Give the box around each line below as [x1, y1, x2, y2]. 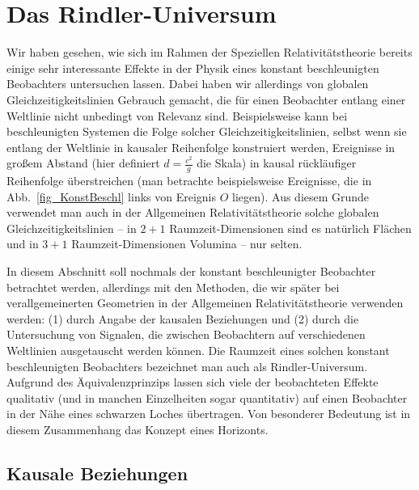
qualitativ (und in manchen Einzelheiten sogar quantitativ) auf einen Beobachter [6, 389, 408, 406]
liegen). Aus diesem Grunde [232, 188, 370, 205]
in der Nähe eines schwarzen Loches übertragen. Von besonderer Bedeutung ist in [6, 405, 411, 422]
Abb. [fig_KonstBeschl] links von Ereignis [6, 188, 217, 205]
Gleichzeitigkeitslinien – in [6, 219, 137, 236]
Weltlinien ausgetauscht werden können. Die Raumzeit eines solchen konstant [6, 342, 390, 359]
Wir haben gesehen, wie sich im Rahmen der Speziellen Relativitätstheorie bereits [6, 44, 413, 61]
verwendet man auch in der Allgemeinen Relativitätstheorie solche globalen [6, 204, 379, 221]
